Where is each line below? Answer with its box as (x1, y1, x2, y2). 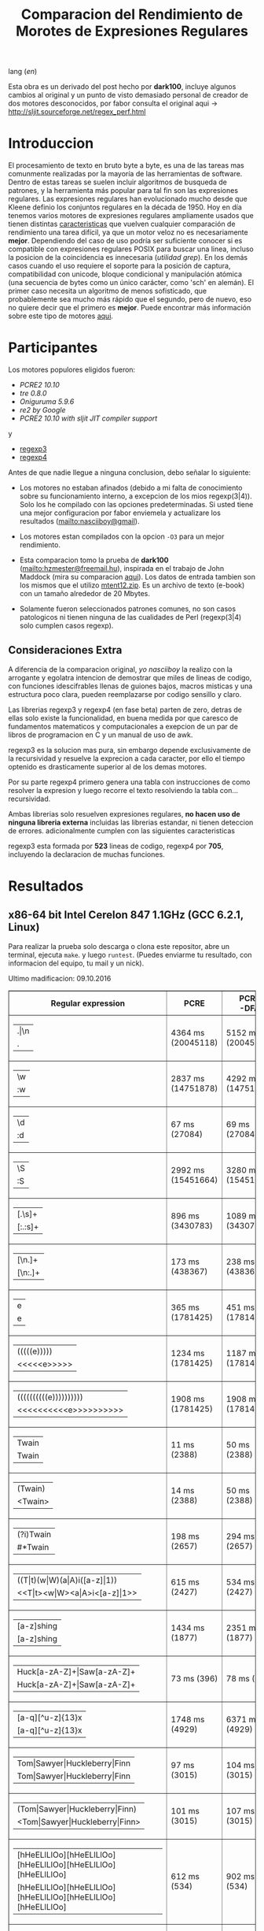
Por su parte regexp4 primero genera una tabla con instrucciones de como (8, 777, 251, 787)
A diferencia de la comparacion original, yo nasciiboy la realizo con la (8, 664, 233, 674)
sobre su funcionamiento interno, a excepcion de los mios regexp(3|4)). (19, 491, 253, 501)
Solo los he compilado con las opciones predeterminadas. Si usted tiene (19, 500, 254, 510)
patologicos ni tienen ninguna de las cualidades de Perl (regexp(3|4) (19, 613, 242, 622)
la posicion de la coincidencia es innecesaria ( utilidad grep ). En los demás (8, 253, 248, 262)
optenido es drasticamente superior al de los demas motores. (8, 762, 207, 771)
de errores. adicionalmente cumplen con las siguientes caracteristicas (8, 825, 236, 836)
